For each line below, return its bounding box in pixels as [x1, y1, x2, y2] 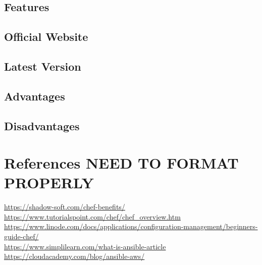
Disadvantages [4, 118, 80, 133]
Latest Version [4, 58, 81, 74]
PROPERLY [4, 172, 94, 193]
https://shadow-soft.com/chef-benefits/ [4, 201, 125, 212]
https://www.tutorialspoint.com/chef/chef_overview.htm [4, 211, 181, 222]
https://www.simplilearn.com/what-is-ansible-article [4, 241, 166, 251]
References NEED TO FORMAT [4, 152, 239, 173]
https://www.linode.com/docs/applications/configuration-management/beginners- [4, 221, 258, 232]
